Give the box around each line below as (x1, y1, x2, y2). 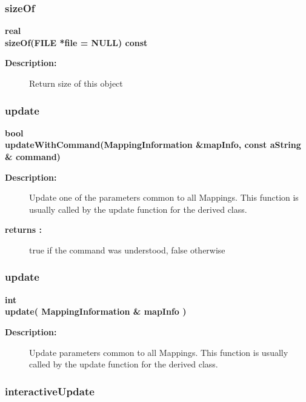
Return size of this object (29, 77, 123, 89)
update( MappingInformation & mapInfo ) (5, 305, 187, 318)
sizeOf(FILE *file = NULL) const (5, 36, 148, 49)
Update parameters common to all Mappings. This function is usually (29, 346, 288, 358)
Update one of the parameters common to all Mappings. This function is (29, 191, 299, 204)
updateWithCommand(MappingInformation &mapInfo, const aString (5, 138, 301, 151)
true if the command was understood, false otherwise (29, 243, 225, 256)
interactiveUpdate (5, 383, 95, 398)
